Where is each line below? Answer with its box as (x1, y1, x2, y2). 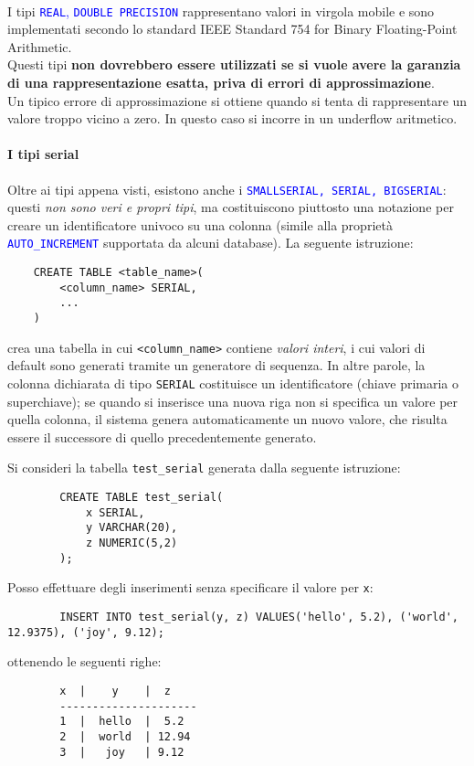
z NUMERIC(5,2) (85, 537, 178, 550)
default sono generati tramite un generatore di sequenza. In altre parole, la (7, 356, 426, 375)
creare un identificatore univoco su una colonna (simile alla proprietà (7, 215, 393, 234)
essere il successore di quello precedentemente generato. (7, 427, 317, 446)
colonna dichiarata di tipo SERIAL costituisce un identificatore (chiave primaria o (7, 373, 459, 392)
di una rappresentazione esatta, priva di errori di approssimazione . (7, 73, 435, 92)
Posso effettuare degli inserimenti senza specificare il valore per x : (7, 578, 374, 597)
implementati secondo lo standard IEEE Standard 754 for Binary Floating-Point (7, 19, 458, 38)
